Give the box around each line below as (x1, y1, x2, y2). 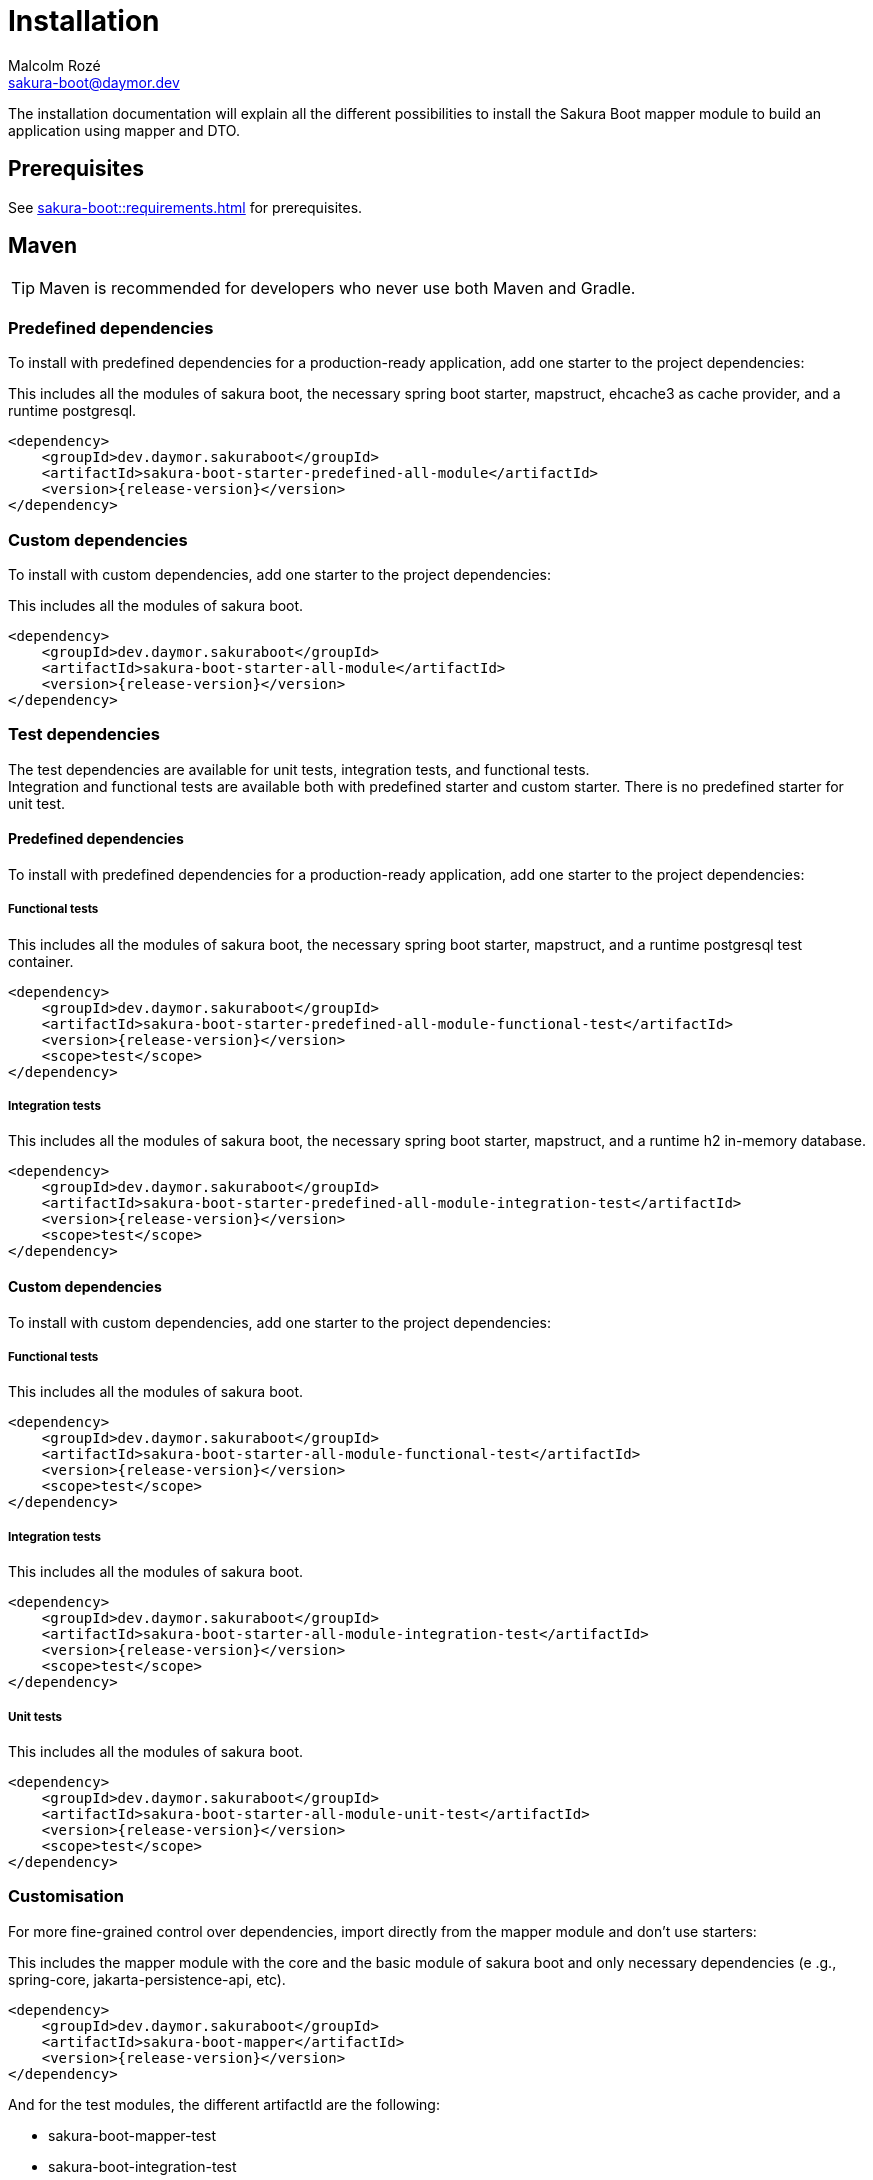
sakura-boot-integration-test (48, 2157, 237, 2175)
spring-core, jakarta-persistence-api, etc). (8, 1970, 286, 1988)
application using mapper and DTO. (8, 121, 240, 139)
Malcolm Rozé (8, 56, 101, 74)
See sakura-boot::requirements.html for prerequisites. (8, 198, 363, 216)
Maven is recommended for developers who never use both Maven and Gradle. (39, 278, 636, 299)
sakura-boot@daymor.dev (8, 73, 180, 91)
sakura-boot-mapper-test (48, 2126, 217, 2144)
